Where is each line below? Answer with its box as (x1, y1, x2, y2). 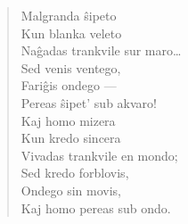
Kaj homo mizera (20, 111, 116, 129)
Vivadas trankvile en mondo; (20, 145, 178, 164)
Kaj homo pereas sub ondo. (20, 198, 171, 217)
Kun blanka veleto (20, 23, 122, 42)
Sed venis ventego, (20, 58, 121, 77)
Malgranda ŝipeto (20, 6, 117, 24)
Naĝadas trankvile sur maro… (20, 41, 182, 60)
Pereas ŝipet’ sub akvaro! (20, 93, 157, 112)
